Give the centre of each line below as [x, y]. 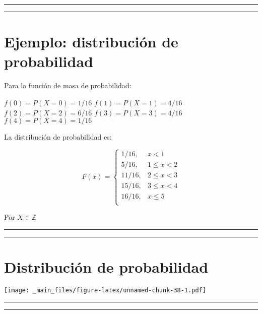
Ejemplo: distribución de [91, 42]
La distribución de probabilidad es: [58, 137]
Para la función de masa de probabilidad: [68, 85]
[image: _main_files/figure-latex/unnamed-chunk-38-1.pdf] [105, 291]
